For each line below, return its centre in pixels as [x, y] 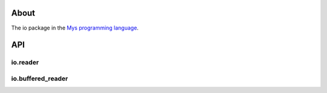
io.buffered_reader [40, 79]
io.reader [25, 62]
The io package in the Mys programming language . [75, 28]
